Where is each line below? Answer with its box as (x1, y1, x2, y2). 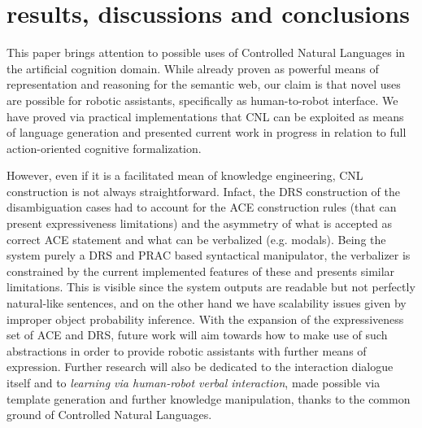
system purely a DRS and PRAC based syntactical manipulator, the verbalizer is (7, 247, 411, 264)
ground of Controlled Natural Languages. (7, 406, 212, 423)
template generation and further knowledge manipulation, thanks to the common (7, 390, 411, 407)
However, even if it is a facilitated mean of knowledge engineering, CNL (7, 167, 363, 184)
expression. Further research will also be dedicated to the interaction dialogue (7, 358, 394, 375)
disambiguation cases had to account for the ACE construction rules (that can (7, 199, 397, 216)
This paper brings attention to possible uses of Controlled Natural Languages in (7, 44, 406, 61)
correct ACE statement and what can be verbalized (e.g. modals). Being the (7, 230, 386, 247)
